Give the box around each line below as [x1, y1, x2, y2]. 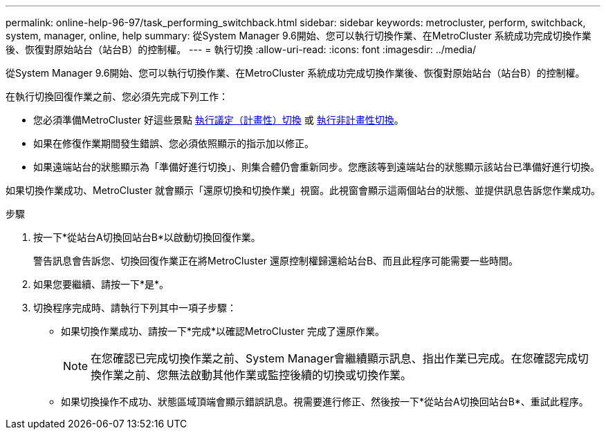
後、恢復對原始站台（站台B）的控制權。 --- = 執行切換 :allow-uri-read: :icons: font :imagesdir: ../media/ [6, 43, 477, 55]
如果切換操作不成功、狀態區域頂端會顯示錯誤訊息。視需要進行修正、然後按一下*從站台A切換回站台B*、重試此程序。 [61, 396, 589, 407]
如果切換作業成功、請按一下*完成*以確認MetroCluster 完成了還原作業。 [61, 325, 385, 337]
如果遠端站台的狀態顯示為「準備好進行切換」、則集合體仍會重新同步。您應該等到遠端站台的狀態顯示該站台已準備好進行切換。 [33, 161, 600, 173]
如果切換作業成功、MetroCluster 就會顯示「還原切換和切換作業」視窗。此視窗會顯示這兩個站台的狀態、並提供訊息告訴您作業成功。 [6, 184, 600, 196]
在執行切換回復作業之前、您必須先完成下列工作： [6, 90, 228, 102]
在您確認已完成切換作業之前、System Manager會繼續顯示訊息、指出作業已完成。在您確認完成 [91, 351, 578, 365]
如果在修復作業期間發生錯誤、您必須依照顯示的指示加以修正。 [33, 137, 314, 149]
